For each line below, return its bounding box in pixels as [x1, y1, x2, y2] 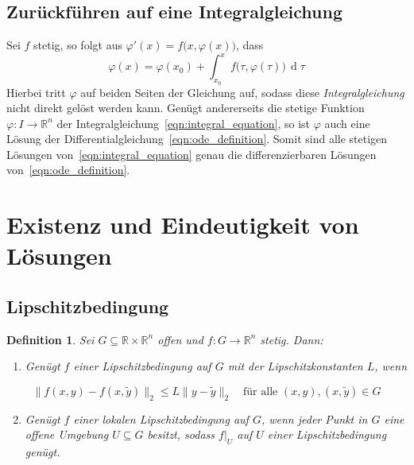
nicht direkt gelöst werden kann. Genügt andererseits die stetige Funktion [6, 99, 365, 116]
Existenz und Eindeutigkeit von [6, 208, 359, 241]
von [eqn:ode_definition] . [6, 161, 130, 178]
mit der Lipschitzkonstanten [227, 358, 363, 374]
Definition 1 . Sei [6, 331, 95, 347]
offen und [157, 331, 203, 347]
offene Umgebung [25, 426, 109, 443]
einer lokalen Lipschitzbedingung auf [73, 410, 249, 427]
